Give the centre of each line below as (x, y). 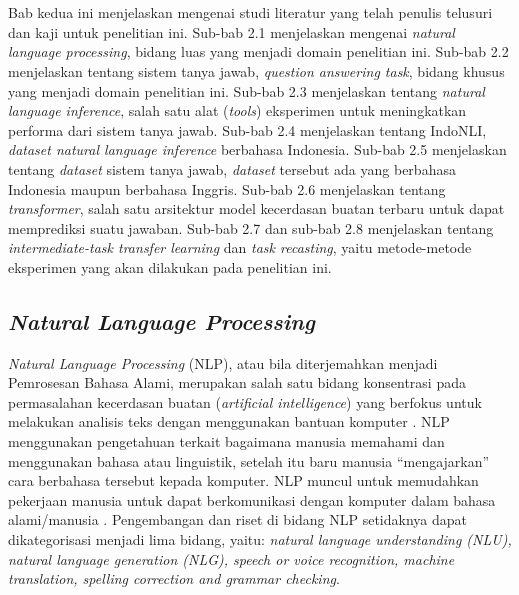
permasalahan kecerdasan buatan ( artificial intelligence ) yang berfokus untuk (245, 401)
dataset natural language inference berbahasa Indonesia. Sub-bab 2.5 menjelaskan (257, 149)
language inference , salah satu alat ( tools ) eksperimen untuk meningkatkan (237, 110)
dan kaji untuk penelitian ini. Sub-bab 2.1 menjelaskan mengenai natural (231, 31)
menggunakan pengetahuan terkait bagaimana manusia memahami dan (226, 441)
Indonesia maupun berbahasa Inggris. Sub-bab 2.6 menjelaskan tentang (227, 188)
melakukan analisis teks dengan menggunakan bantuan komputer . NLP (229, 421)
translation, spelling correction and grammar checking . (174, 578)
